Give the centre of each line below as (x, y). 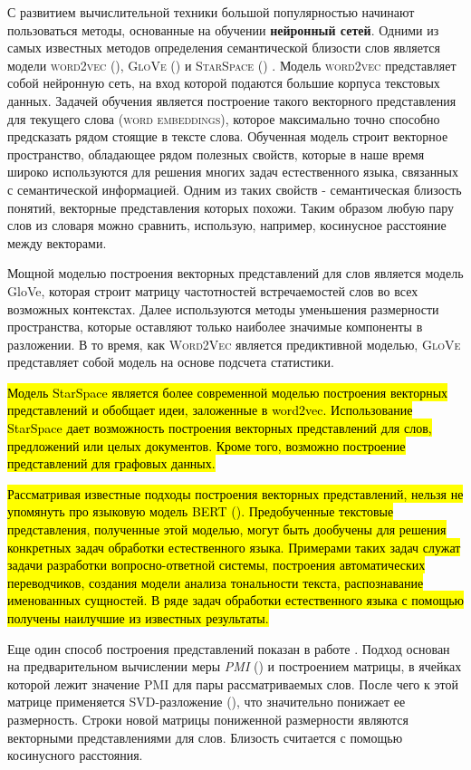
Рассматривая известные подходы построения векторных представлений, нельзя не (235, 493)
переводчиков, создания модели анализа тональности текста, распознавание (216, 582)
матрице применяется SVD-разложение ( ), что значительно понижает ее (207, 702)
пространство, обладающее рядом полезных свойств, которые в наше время (216, 154)
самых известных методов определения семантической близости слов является (224, 48)
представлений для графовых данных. (111, 463)
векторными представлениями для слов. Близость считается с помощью (205, 737)
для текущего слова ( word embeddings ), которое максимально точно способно (224, 118)
